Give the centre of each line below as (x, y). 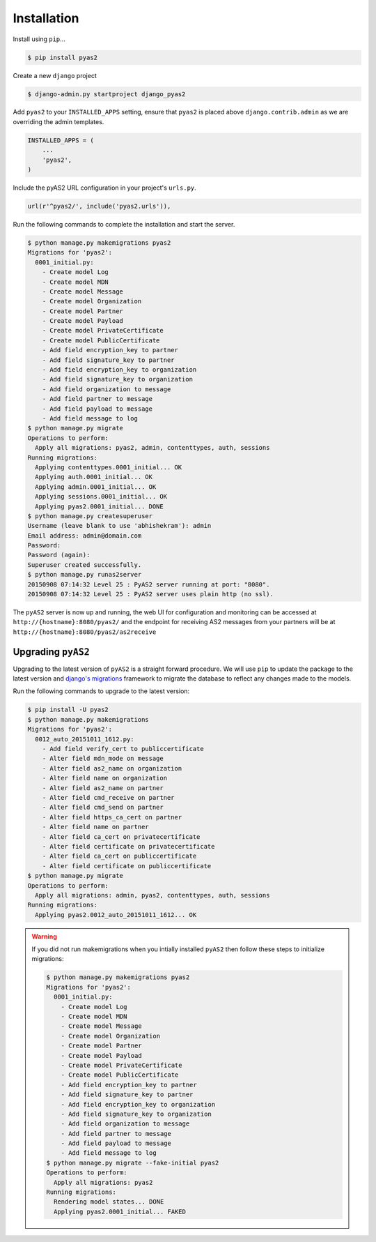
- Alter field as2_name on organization (112, 768)
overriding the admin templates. (58, 121)
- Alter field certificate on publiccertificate (127, 866)
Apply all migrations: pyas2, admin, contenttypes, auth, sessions (152, 448)
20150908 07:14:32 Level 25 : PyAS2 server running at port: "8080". (149, 584)
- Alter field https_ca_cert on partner (112, 817)
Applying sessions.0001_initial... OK (101, 497)
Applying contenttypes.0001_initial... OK (109, 467)
